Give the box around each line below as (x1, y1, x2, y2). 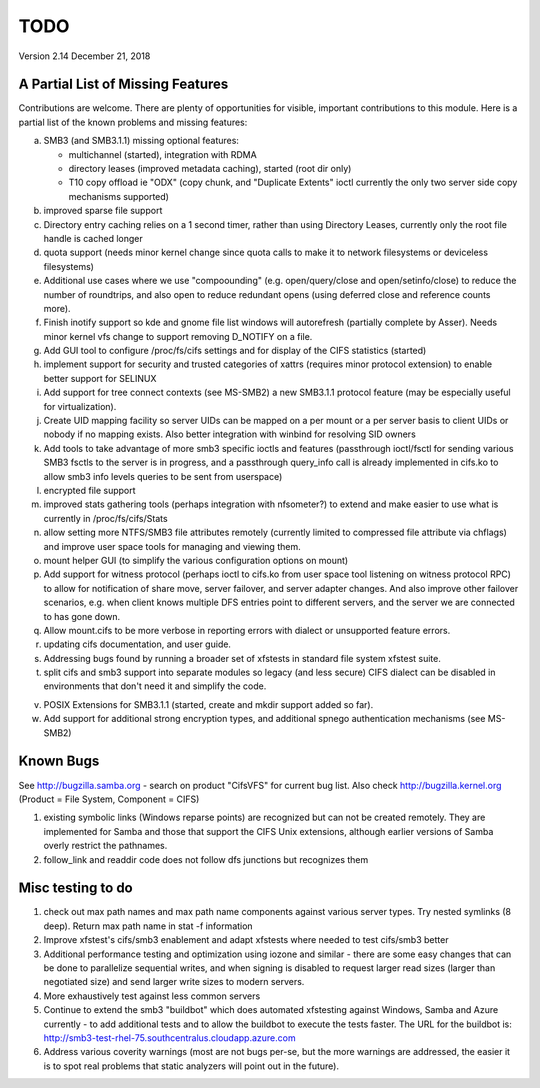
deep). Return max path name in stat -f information (43, 920, 254, 932)
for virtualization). (43, 400, 117, 412)
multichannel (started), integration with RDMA (68, 148, 257, 160)
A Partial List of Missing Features (18, 76, 229, 93)
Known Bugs (18, 753, 100, 770)
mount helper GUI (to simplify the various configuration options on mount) (43, 554, 349, 566)
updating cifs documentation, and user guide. (43, 638, 232, 650)
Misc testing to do (18, 880, 134, 897)
